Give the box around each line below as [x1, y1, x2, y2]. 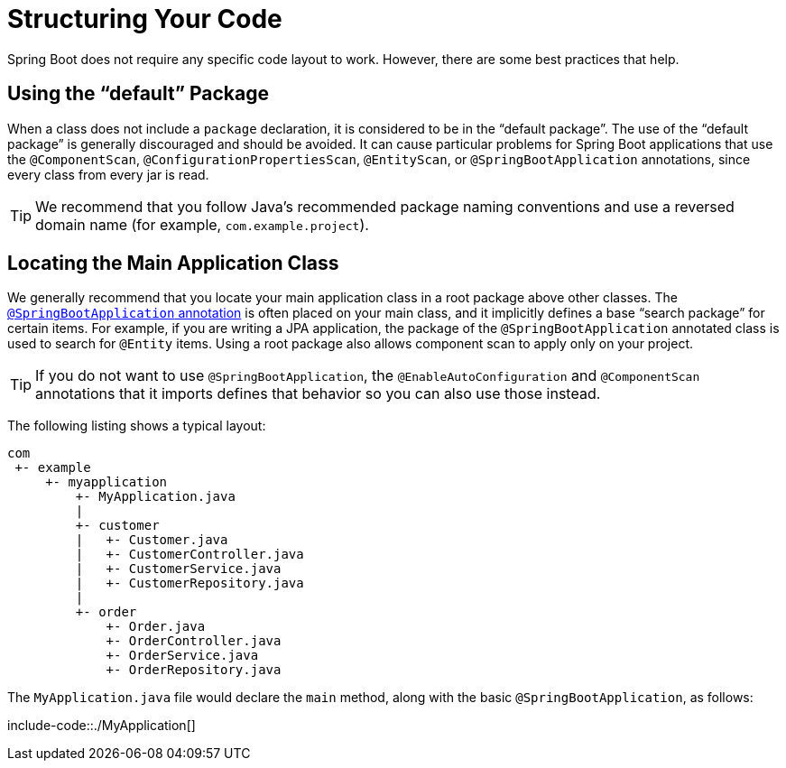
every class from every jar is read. [7, 166, 209, 182]
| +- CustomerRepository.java [75, 576, 304, 591]
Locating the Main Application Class [7, 252, 339, 275]
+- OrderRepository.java [106, 662, 282, 678]
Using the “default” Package [7, 82, 270, 106]
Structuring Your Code [7, 4, 282, 34]
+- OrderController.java [106, 634, 282, 649]
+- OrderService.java [106, 648, 259, 663]
